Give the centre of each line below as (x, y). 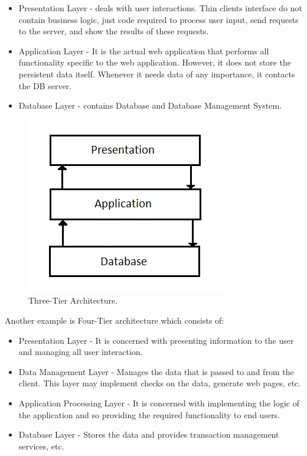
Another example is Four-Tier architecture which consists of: (115, 320)
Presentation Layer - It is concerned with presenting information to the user (156, 340)
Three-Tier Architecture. (73, 300)
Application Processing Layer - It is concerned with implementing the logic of (159, 403)
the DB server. (45, 85)
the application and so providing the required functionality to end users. (149, 414)
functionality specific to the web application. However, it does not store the (155, 62)
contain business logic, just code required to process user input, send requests (159, 19)
